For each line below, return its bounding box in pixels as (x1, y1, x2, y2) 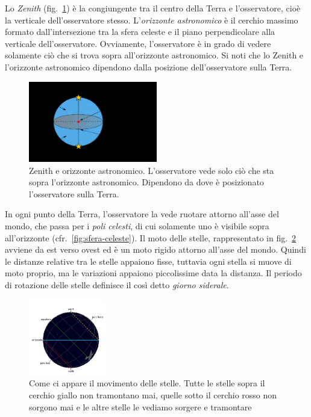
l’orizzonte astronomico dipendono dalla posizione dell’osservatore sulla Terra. (5, 60, 292, 73)
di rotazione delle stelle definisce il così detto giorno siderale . (5, 279, 229, 291)
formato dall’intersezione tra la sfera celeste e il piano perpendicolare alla (5, 25, 275, 38)
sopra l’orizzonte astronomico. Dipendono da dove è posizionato (29, 176, 264, 188)
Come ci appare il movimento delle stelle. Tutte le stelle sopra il (29, 377, 265, 389)
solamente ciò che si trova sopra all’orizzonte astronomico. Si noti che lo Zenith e (5, 49, 304, 61)
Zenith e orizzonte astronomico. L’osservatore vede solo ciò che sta (29, 164, 274, 176)
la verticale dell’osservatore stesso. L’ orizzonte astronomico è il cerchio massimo (5, 13, 298, 26)
